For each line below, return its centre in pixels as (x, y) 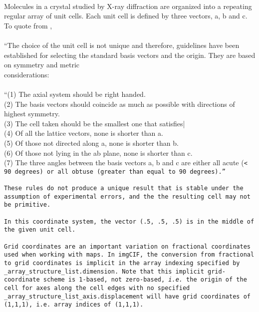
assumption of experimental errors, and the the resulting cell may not (127, 196)
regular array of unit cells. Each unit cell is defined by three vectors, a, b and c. (126, 16)
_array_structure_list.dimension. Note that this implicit (104, 271)
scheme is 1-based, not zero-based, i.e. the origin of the (145, 280)
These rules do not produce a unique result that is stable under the (124, 188)
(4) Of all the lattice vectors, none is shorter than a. (84, 133)
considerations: (27, 74)
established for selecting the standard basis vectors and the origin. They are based (130, 55)
